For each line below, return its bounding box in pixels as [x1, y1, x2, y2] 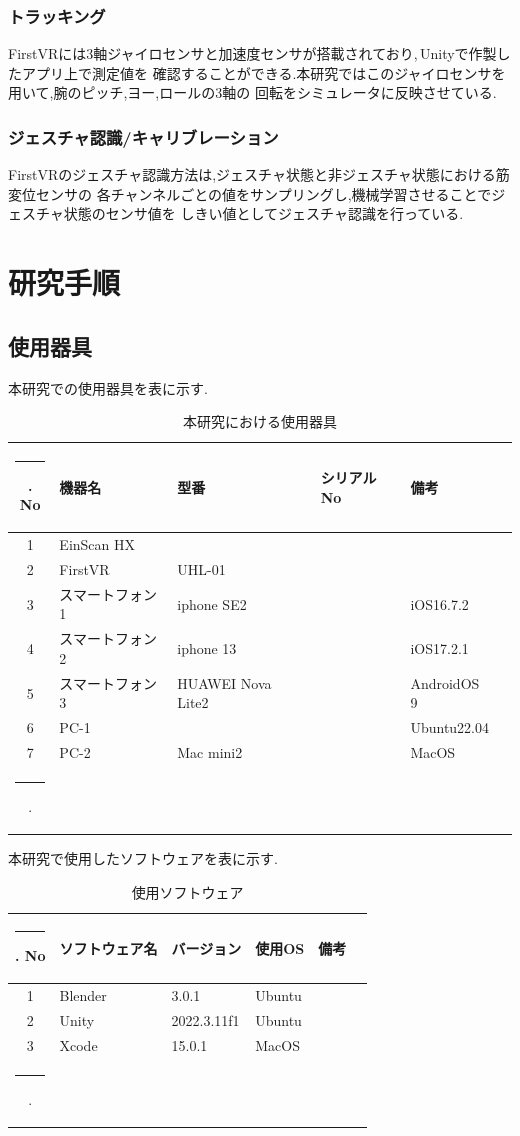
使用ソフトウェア [131, 881, 244, 902]
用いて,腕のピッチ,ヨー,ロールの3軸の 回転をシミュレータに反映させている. [8, 82, 497, 103]
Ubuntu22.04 [410, 717, 490, 738]
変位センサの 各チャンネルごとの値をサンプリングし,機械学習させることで [8, 183, 492, 204]
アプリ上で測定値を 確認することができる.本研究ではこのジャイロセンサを [21, 62, 506, 83]
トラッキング [8, 3, 106, 28]
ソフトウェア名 [59, 937, 158, 958]
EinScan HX [59, 534, 136, 555]
